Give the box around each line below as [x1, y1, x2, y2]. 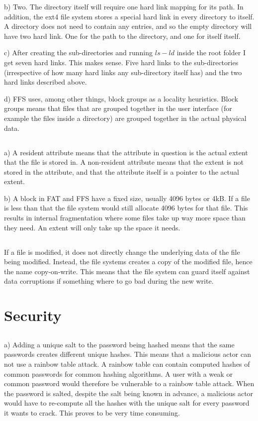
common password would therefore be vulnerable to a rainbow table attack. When [4, 378, 255, 389]
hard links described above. [4, 77, 87, 87]
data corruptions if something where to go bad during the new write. [4, 276, 214, 286]
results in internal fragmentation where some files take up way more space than [4, 212, 246, 223]
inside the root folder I [176, 47, 246, 58]
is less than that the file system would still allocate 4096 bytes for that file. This [4, 203, 248, 213]
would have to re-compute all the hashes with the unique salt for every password [4, 398, 250, 408]
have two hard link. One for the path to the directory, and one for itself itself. [4, 30, 241, 41]
